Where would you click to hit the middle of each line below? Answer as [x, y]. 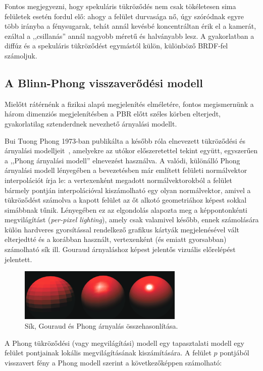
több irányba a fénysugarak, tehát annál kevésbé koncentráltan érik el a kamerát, [130, 26]
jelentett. [18, 259]
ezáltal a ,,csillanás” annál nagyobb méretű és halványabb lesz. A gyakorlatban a [129, 36]
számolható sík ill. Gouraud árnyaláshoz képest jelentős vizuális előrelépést [120, 249]
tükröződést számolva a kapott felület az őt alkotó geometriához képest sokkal [126, 200]
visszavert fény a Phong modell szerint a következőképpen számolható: [113, 362]
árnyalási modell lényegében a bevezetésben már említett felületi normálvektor [126, 170]
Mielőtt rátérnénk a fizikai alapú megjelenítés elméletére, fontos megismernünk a [129, 104]
